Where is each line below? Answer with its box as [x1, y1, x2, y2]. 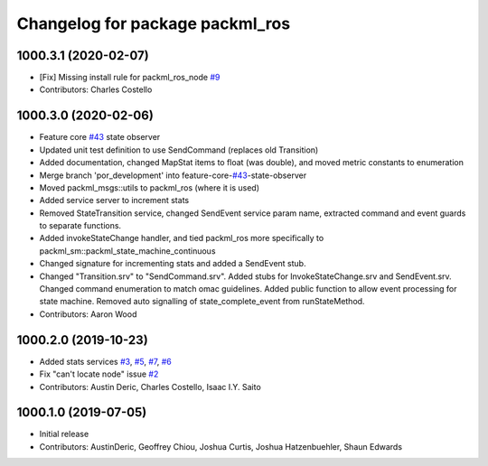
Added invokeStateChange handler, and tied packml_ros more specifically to [39, 233, 324, 244]
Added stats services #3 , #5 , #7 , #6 [39, 356, 172, 367]
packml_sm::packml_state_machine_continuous [39, 245, 216, 256]
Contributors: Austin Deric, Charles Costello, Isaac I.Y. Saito [39, 381, 261, 392]
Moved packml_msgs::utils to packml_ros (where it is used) [39, 182, 260, 193]
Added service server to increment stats [39, 195, 190, 206]
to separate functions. [39, 220, 122, 231]
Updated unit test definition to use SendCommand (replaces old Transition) [39, 144, 319, 155]
